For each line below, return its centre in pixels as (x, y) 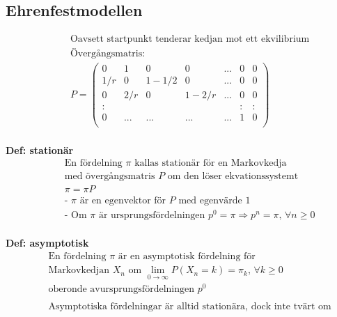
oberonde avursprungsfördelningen (121, 289)
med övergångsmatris (110, 177)
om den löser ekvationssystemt (233, 177)
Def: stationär (40, 149)
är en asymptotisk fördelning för (187, 257)
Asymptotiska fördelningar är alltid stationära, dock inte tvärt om (190, 307)
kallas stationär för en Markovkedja (211, 163)
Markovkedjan (79, 271)
